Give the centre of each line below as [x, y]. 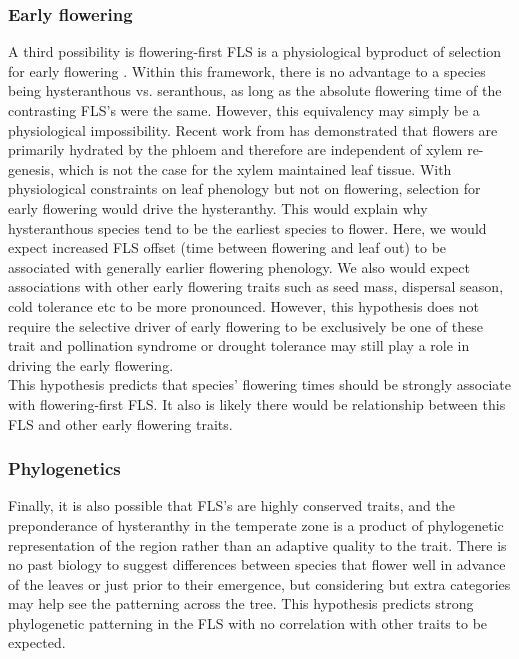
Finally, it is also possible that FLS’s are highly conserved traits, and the [231, 505]
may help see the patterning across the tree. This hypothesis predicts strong [241, 603]
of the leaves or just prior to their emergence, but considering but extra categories [259, 583]
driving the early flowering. [91, 364]
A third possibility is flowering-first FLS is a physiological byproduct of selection [255, 51]
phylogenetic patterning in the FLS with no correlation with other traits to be [248, 622]
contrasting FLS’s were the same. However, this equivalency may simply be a [244, 110]
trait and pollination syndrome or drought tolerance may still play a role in [239, 345]
